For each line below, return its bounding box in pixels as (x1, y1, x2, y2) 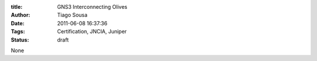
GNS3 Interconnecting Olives (57, 4, 127, 10)
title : (11, 4, 23, 10)
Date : (11, 19, 25, 26)
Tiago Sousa (57, 12, 88, 19)
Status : (11, 36, 29, 43)
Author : (11, 12, 31, 19)
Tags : (11, 28, 25, 35)
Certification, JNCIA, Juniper (57, 28, 127, 35)
